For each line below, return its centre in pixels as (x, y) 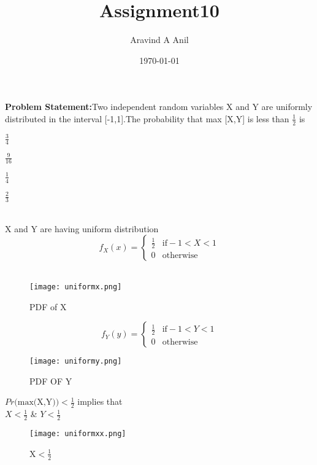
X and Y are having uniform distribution (82, 228)
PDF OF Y (51, 381)
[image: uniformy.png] (76, 361)
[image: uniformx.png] (76, 287)
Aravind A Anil (159, 40)
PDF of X (48, 306)
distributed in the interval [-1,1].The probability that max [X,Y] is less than (147, 118)
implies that (100, 401)
